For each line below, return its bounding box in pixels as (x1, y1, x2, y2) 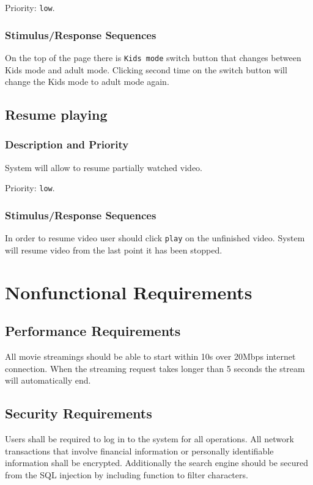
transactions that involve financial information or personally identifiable (5, 444, 274, 457)
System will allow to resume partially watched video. (5, 161, 202, 173)
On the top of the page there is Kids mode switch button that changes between (5, 51, 301, 64)
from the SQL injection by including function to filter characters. (5, 468, 248, 481)
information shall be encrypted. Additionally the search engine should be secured (5, 456, 308, 469)
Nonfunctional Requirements (5, 279, 252, 304)
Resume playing (5, 105, 108, 124)
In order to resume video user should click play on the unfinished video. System (5, 232, 305, 244)
